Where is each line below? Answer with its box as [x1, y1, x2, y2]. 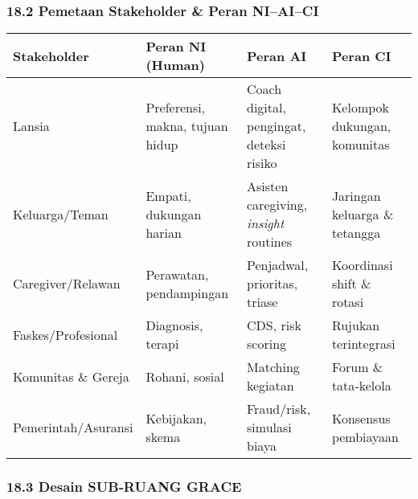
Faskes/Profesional [13, 325, 118, 344]
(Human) [145, 55, 205, 75]
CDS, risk [247, 316, 301, 335]
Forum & [331, 358, 383, 377]
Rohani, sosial [145, 366, 224, 386]
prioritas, [247, 274, 298, 293]
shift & [331, 274, 371, 293]
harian [145, 223, 182, 242]
